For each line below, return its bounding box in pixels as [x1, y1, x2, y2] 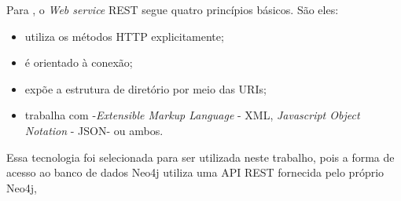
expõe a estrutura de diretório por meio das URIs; [24, 80, 267, 97]
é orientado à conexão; [24, 54, 133, 71]
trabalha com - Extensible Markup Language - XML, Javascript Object [24, 107, 360, 123]
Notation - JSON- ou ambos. [24, 122, 164, 138]
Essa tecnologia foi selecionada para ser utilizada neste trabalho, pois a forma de [6, 148, 395, 165]
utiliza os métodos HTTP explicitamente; [24, 27, 224, 44]
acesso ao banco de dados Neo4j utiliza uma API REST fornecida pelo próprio [6, 164, 384, 181]
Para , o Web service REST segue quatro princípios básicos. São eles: [6, 2, 339, 17]
